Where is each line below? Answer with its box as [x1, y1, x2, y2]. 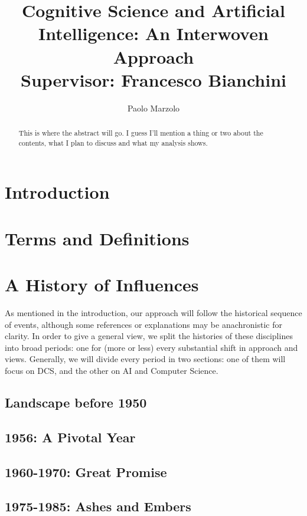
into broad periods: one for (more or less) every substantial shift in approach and [5, 341, 298, 353]
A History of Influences [5, 272, 199, 297]
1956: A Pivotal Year [5, 428, 136, 446]
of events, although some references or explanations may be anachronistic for [5, 318, 282, 330]
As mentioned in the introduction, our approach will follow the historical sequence [5, 307, 302, 319]
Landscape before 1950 [5, 393, 147, 412]
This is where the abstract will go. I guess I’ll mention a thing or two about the [18, 128, 263, 138]
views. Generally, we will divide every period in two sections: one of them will [5, 353, 286, 365]
